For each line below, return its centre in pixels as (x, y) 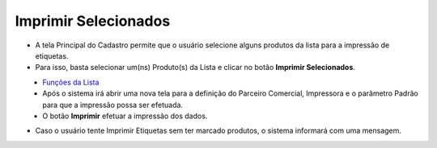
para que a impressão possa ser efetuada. (113, 105)
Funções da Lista (71, 82)
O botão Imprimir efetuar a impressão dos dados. (125, 116)
